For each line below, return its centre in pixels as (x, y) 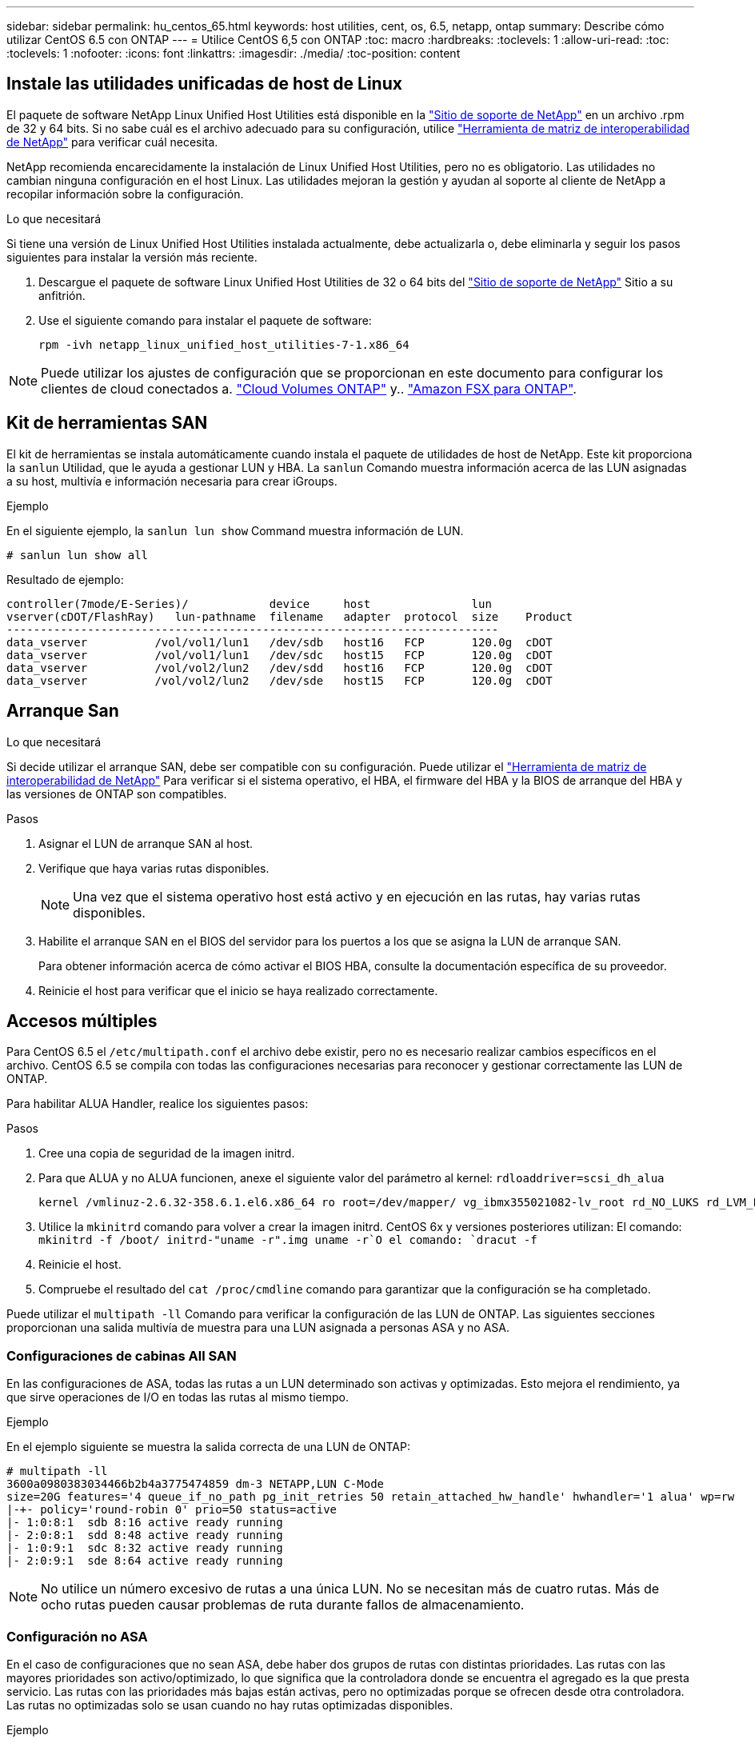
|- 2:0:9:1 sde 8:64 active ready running (145, 1561)
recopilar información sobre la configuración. (125, 194)
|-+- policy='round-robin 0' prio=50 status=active (172, 1510)
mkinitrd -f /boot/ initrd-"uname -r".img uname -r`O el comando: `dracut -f (288, 1240)
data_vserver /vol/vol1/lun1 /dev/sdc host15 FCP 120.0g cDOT (280, 655)
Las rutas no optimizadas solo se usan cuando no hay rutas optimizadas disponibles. (230, 1705)
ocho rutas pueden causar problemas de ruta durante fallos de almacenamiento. (283, 1605)
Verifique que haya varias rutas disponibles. (154, 868)
